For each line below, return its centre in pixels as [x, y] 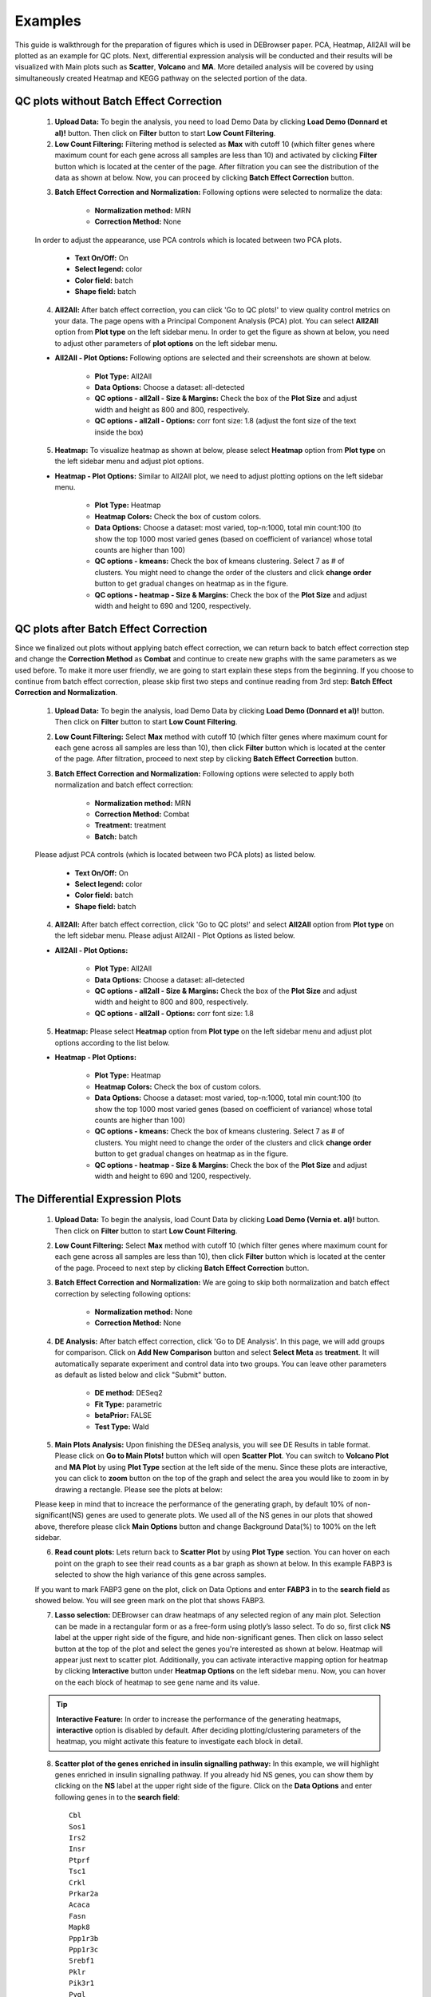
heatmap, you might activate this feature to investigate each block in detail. [180, 1741]
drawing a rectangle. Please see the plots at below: [139, 1489]
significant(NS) [59, 1515]
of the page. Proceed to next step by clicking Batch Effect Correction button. [182, 1268]
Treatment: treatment [130, 825]
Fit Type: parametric [129, 1404]
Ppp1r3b [84, 1938]
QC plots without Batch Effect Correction [119, 101]
